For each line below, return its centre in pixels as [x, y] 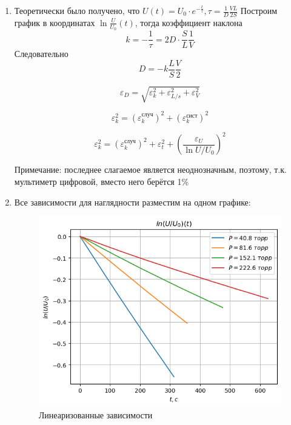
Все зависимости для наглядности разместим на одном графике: [132, 202]
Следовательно [41, 54]
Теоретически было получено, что [77, 10]
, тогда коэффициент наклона [189, 22]
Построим [259, 10]
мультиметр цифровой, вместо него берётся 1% [102, 181]
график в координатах [55, 22]
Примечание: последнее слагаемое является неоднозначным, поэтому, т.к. [150, 169]
